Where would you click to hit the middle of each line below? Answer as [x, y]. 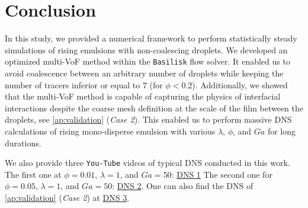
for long [282, 131]
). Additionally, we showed [240, 84]
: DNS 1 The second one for [222, 174]
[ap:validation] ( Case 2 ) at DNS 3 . [67, 197]
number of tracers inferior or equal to [73, 84]
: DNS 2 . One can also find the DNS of [183, 186]
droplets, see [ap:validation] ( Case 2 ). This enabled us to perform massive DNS [148, 119]
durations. [23, 143]
